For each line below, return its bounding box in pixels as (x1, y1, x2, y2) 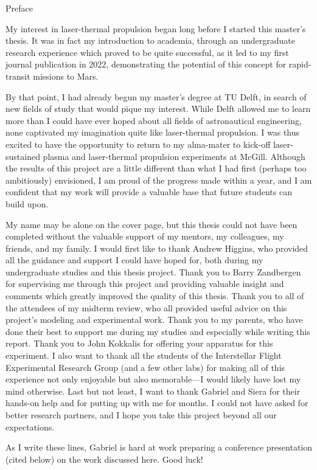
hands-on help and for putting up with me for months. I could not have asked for (5, 396, 308, 409)
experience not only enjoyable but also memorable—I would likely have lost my (5, 373, 301, 385)
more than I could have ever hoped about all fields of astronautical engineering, (5, 114, 302, 126)
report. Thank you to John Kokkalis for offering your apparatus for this (5, 337, 273, 350)
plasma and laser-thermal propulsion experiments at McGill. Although (43, 150, 305, 162)
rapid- (288, 58, 312, 71)
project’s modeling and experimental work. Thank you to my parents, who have (5, 313, 303, 326)
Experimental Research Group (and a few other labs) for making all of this (5, 361, 285, 373)
